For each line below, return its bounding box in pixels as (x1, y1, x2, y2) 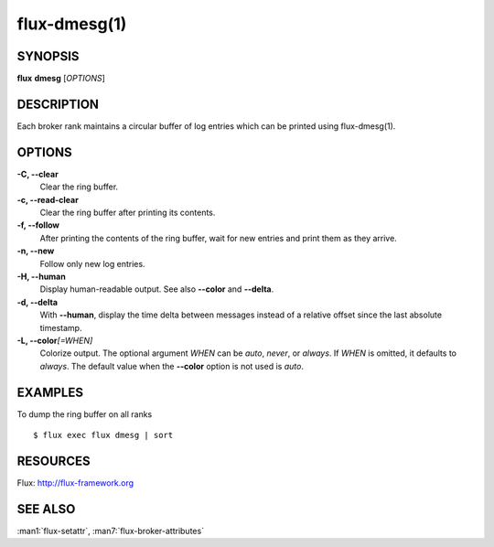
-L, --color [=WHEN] (16, 335, 93, 346)
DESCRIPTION (16, 96, 100, 112)
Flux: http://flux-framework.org (16, 477, 134, 488)
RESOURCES (16, 453, 91, 468)
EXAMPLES (16, 384, 84, 400)
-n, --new (16, 245, 55, 256)
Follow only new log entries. (39, 258, 145, 269)
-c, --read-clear (16, 194, 80, 205)
